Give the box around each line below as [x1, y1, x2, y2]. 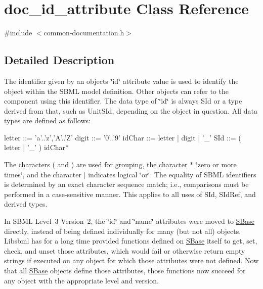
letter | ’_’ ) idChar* [4, 142, 69, 153]
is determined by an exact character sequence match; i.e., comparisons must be [4, 179, 249, 189]
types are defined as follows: [4, 115, 91, 126]
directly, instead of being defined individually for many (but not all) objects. [4, 225, 241, 236]
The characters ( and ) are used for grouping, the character [4, 159, 188, 170]
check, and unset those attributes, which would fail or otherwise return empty [4, 245, 245, 256]
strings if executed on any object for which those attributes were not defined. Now [4, 255, 259, 266]
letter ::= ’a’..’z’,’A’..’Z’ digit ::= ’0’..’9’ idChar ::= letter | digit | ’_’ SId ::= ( [4, 132, 241, 142]
